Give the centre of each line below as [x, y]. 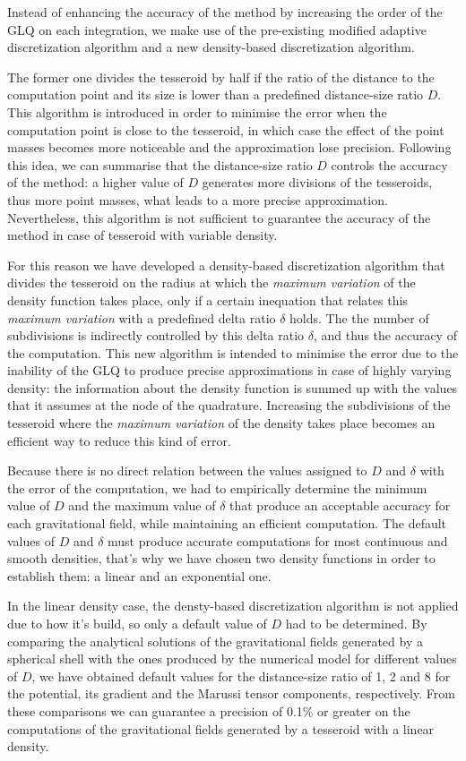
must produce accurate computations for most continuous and [278, 540]
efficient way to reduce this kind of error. [119, 440]
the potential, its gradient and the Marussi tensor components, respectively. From [231, 693]
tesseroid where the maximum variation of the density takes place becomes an [221, 423]
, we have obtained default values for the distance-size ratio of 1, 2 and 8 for [241, 675]
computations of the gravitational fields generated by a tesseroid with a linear [221, 728]
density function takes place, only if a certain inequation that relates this [207, 299]
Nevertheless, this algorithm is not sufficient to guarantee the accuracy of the [219, 217]
